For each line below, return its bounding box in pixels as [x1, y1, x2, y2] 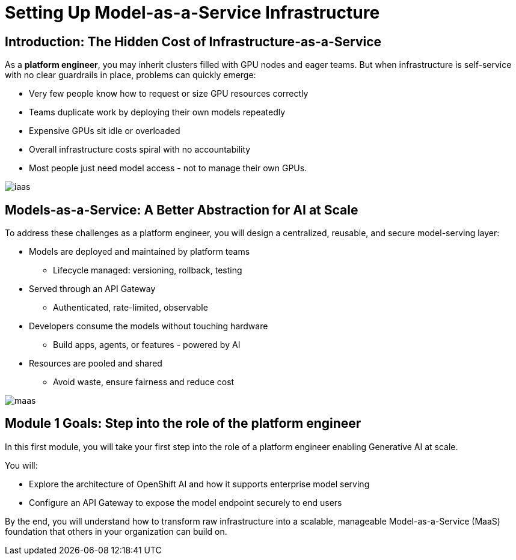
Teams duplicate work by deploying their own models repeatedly [29, 107, 286, 118]
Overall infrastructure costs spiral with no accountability [29, 144, 251, 155]
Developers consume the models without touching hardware [29, 321, 268, 332]
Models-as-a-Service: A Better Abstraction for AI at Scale [5, 202, 358, 218]
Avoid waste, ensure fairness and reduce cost [53, 377, 235, 388]
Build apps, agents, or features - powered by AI [53, 339, 241, 350]
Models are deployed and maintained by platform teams [29, 246, 250, 257]
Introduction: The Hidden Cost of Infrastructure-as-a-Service [5, 34, 382, 49]
